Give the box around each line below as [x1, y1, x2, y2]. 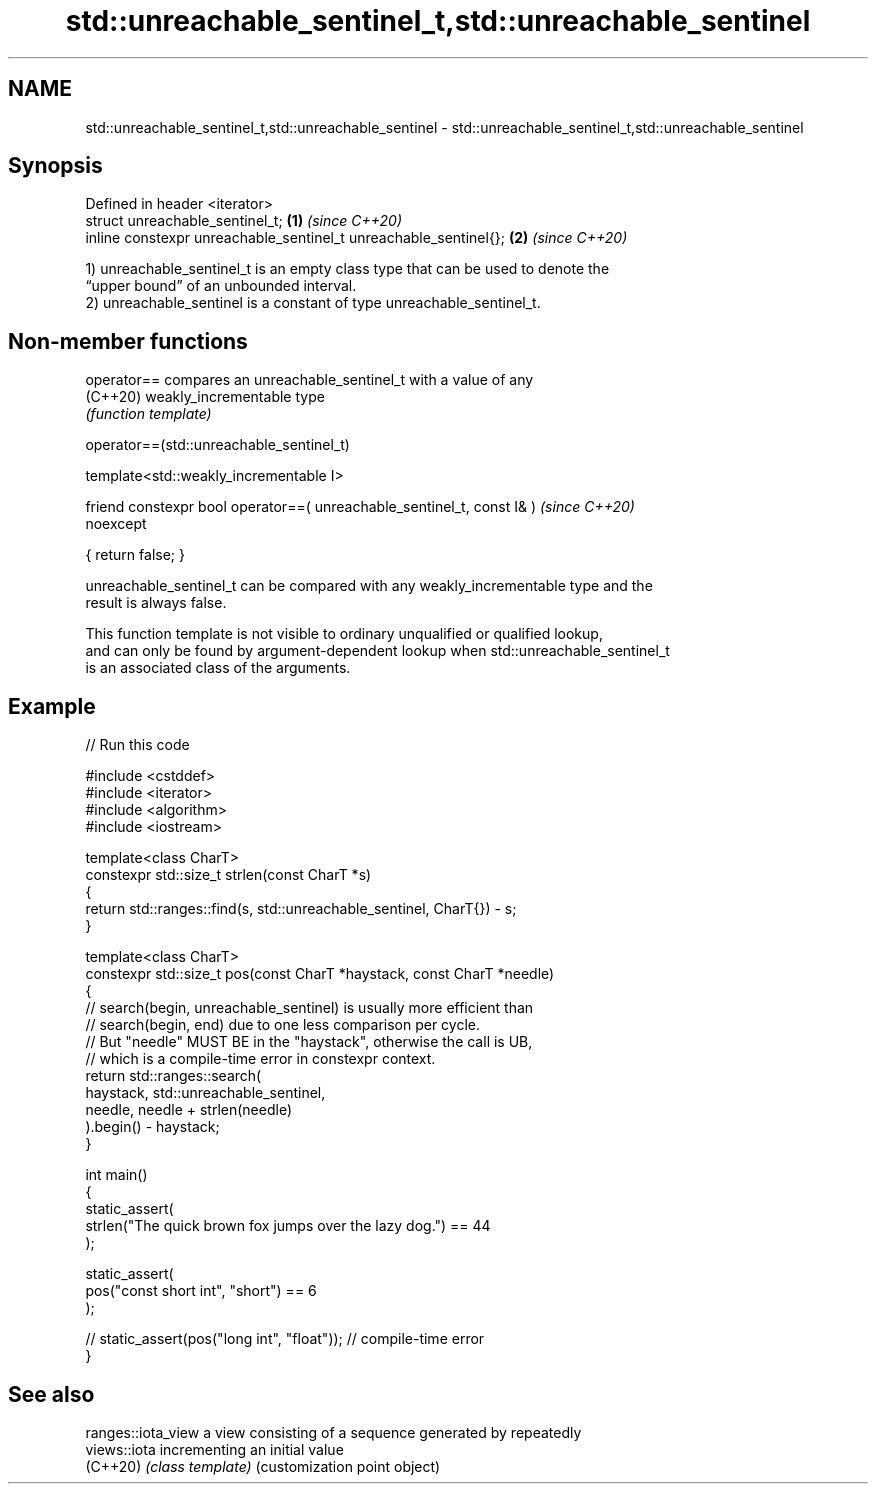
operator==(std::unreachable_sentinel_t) [85, 436, 350, 454]
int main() [85, 1166, 148, 1184]
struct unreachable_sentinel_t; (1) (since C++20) [85, 212, 403, 230]
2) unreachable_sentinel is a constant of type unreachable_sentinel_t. [85, 294, 541, 312]
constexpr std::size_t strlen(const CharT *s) [85, 866, 372, 884]
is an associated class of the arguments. [85, 659, 351, 677]
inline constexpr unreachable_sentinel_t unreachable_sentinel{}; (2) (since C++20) [85, 229, 628, 247]
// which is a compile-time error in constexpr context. [85, 1050, 436, 1068]
